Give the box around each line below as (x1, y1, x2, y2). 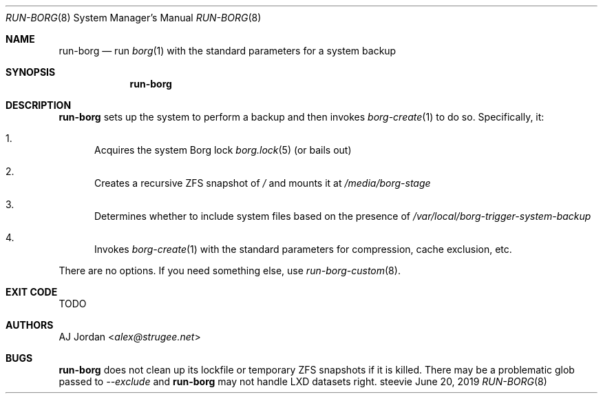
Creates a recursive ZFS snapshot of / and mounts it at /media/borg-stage (94, 177, 431, 189)
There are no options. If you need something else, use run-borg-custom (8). (59, 265, 401, 276)
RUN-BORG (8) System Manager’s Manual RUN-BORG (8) (6, 12, 262, 23)
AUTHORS (6, 319, 54, 331)
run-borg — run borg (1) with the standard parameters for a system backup (59, 45, 396, 57)
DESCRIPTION (6, 99, 72, 111)
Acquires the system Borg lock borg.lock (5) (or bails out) (94, 144, 352, 156)
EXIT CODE (6, 286, 58, 298)
